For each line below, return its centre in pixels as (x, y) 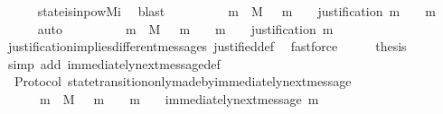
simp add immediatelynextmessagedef (114, 63)
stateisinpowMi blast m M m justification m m (236, 11)
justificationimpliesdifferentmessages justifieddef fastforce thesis (207, 46)
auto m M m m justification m (185, 28)
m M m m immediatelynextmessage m (179, 98)
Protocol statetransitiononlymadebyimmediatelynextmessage (183, 81)
